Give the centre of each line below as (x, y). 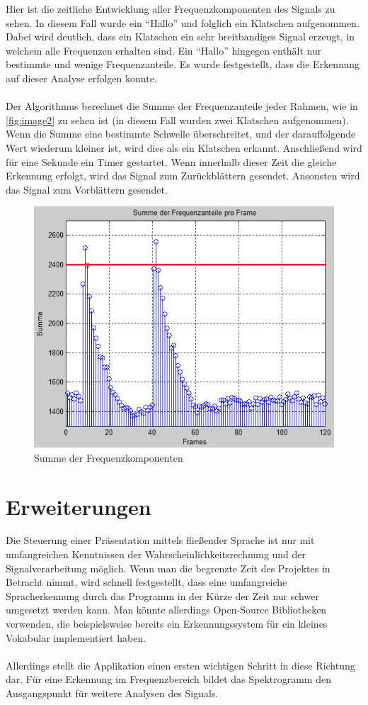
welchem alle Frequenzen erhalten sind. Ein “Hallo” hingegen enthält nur (164, 50)
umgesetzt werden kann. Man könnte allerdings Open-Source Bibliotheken (166, 610)
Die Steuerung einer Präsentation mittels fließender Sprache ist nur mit (160, 540)
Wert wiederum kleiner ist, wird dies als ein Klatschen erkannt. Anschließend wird (184, 147)
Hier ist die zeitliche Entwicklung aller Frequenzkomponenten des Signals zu (171, 9)
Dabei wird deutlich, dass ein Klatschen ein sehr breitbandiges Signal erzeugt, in (180, 37)
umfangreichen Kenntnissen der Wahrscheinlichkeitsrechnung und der (156, 554)
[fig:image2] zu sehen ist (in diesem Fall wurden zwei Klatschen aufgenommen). (177, 120)
